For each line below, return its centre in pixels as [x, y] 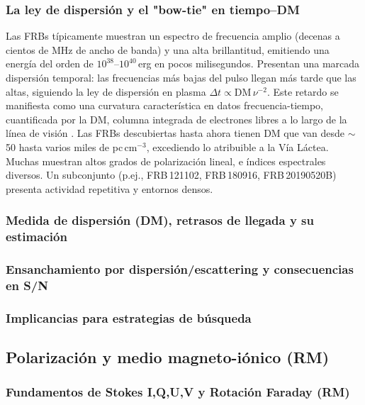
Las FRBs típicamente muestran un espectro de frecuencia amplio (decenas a [173, 36]
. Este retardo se [303, 91]
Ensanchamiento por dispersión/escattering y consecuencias [180, 269]
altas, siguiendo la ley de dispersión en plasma [106, 91]
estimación [36, 237]
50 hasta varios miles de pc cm [72, 146]
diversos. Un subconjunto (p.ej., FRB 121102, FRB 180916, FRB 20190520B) [171, 175]
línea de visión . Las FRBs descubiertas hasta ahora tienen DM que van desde [175, 133]
